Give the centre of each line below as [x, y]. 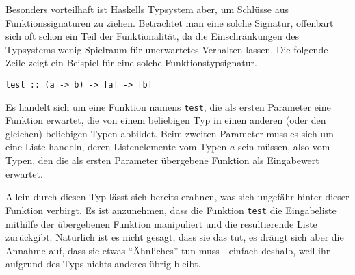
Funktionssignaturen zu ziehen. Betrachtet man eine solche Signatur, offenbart [170, 22]
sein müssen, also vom [284, 147]
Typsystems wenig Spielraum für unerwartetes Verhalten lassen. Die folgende [167, 49]
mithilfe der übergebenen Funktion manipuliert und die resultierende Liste [161, 223]
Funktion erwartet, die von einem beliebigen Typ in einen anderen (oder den [166, 120]
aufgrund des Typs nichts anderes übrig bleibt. [103, 264]
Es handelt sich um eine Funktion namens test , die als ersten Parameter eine [168, 106]
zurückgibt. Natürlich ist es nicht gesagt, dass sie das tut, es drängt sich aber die [175, 237]
